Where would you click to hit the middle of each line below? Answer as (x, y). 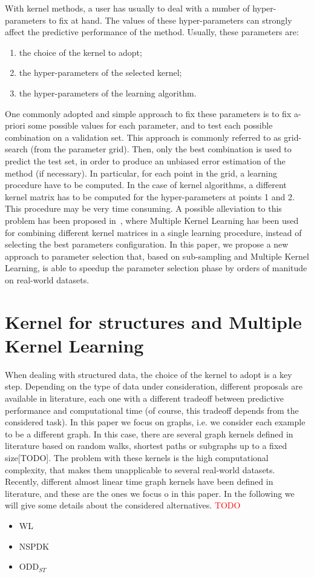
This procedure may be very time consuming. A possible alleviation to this (143, 208)
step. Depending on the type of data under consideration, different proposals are (154, 386)
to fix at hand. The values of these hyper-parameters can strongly (170, 20)
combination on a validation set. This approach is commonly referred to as (143, 137)
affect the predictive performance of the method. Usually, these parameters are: (152, 32)
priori (15, 125)
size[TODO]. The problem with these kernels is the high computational (137, 457)
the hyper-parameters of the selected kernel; (100, 73)
